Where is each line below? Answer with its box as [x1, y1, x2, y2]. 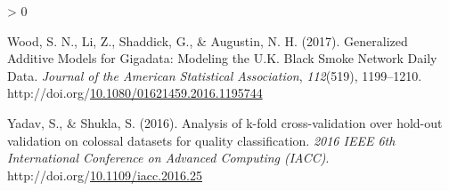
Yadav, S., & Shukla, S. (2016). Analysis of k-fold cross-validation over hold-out [7, 113, 443, 131]
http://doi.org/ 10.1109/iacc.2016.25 [7, 165, 203, 184]
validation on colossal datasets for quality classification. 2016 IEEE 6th [7, 131, 396, 149]
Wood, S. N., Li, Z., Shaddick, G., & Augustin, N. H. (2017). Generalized [7, 31, 408, 50]
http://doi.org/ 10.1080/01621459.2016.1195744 [7, 84, 263, 102]
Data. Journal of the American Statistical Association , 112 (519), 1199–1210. [7, 66, 422, 84]
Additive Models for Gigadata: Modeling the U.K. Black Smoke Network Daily [7, 49, 437, 68]
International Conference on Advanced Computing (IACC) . [7, 148, 330, 167]
